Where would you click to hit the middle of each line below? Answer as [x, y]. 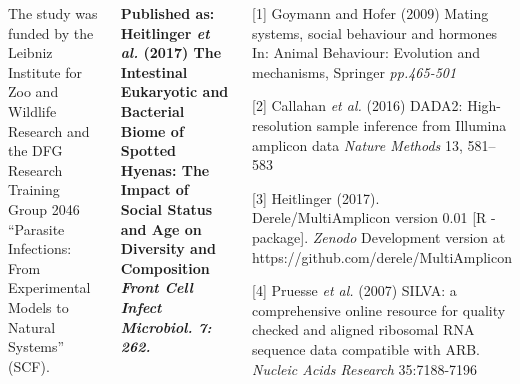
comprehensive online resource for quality [379, 309]
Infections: [40, 248]
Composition [165, 267]
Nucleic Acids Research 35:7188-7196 [365, 368]
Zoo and [33, 91]
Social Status [166, 208]
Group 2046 [44, 208]
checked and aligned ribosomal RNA [363, 329]
